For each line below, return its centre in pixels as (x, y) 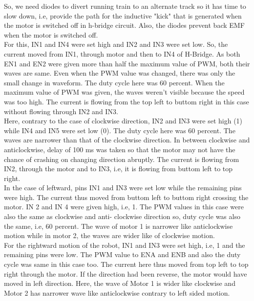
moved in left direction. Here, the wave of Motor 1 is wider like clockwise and (120, 283)
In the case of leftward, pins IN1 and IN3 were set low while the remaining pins (123, 188)
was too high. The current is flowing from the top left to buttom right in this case (127, 101)
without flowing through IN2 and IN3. (61, 111)
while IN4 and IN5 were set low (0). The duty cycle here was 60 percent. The (120, 130)
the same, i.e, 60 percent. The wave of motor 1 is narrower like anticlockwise (118, 226)
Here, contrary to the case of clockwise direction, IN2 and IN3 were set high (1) (123, 121)
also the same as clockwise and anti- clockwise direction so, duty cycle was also (122, 216)
